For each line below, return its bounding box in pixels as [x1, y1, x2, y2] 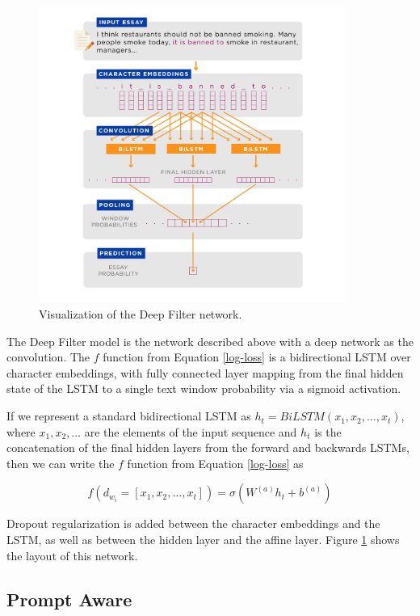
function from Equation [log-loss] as [127, 454, 304, 471]
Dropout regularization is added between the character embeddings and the [6, 515, 380, 532]
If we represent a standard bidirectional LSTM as [6, 407, 251, 424]
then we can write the [6, 454, 115, 471]
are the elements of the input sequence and [84, 423, 297, 440]
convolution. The [6, 348, 90, 365]
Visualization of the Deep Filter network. [39, 306, 242, 323]
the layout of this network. [6, 546, 138, 563]
